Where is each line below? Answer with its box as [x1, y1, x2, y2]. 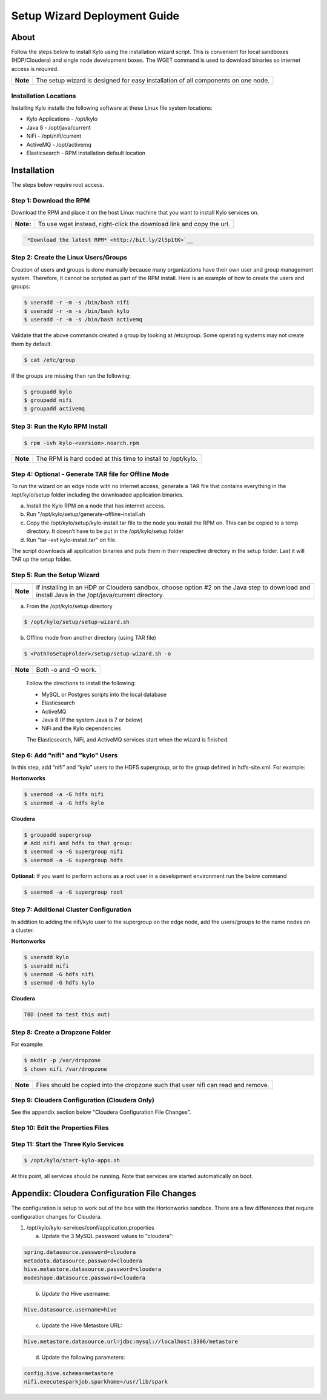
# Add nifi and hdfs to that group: [24, 840, 133, 847]
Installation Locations [11, 92, 76, 100]
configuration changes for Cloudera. [11, 1213, 102, 1220]
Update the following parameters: [41, 1353, 125, 1361]
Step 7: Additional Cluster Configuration [11, 905, 131, 914]
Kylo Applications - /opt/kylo [26, 115, 98, 122]
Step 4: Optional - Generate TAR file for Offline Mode [11, 470, 170, 478]
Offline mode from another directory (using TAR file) [26, 634, 157, 641]
